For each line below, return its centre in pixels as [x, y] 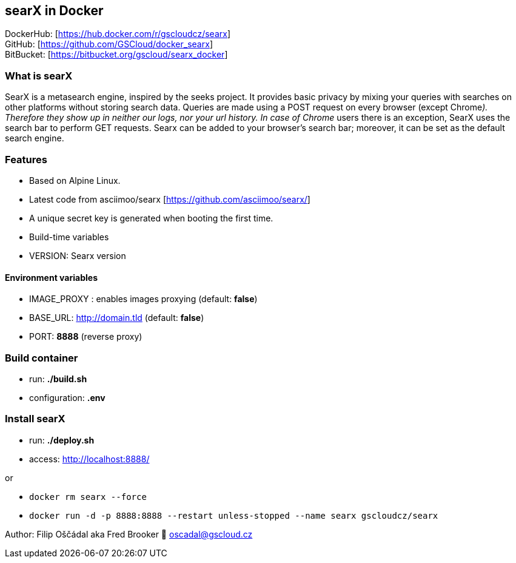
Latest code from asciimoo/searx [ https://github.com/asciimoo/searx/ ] [170, 199]
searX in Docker [54, 11]
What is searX [39, 76]
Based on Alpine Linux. [75, 180]
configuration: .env [67, 397]
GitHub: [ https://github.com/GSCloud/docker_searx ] [109, 44]
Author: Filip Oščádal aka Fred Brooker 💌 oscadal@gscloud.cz [129, 534]
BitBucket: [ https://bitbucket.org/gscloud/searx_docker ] [116, 55]
